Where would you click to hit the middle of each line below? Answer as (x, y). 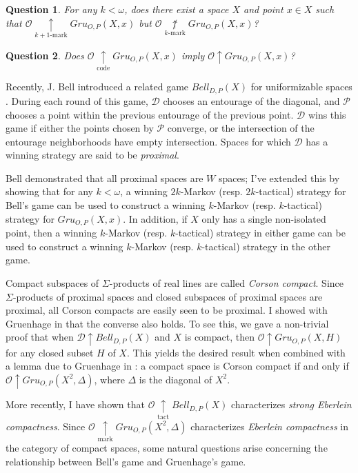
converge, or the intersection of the (241, 128)
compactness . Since (46, 426)
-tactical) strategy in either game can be (260, 233)
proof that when (40, 337)
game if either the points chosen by (80, 128)
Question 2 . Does (45, 56)
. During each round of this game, (77, 100)
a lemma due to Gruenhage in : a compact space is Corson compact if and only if (177, 366)
